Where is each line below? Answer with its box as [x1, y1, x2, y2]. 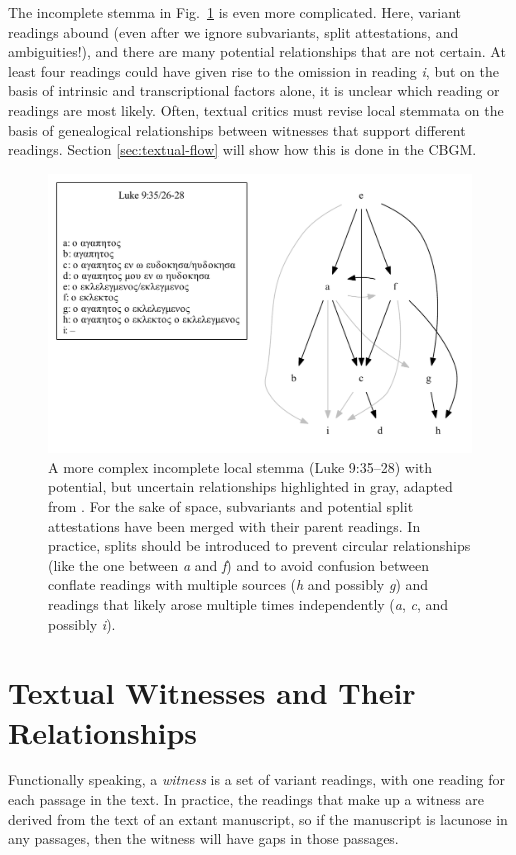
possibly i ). [48, 613, 116, 634]
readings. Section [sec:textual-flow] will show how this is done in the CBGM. [8, 139, 477, 160]
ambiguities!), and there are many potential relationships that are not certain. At [8, 41, 506, 62]
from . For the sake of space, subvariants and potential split [48, 496, 414, 517]
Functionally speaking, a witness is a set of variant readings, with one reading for [8, 769, 505, 790]
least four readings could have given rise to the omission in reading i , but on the [8, 60, 499, 81]
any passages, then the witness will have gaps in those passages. [8, 828, 399, 849]
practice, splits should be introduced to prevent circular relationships [48, 535, 471, 556]
